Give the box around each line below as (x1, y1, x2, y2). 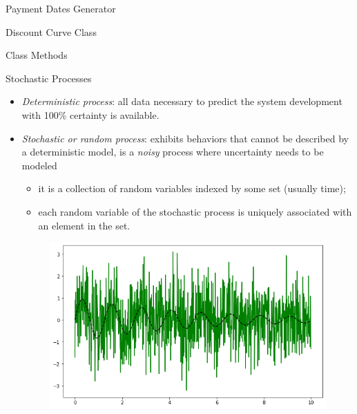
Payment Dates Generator (6, 1, 116, 15)
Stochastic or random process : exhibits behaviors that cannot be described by (21, 131, 349, 145)
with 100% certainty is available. (21, 107, 160, 122)
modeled (21, 158, 57, 172)
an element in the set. (38, 218, 131, 232)
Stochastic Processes (6, 70, 92, 85)
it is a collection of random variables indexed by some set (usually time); (38, 181, 346, 196)
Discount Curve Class (6, 24, 97, 39)
